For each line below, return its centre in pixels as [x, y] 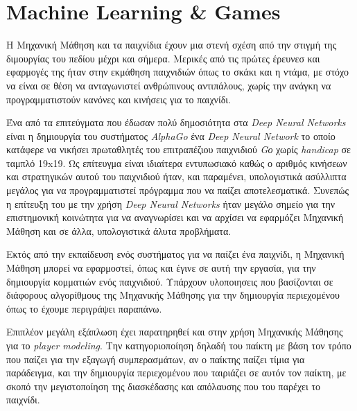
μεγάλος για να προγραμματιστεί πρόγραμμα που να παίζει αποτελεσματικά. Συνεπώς [178, 190]
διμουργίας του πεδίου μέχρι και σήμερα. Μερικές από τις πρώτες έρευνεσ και [163, 58]
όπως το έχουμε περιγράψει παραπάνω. [84, 308]
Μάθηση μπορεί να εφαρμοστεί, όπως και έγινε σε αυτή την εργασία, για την [161, 268]
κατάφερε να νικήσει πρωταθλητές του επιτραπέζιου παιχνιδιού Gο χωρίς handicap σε [178, 149]
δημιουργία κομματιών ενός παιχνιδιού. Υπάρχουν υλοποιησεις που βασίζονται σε [170, 281]
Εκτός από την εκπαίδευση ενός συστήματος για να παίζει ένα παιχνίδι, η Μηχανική [175, 254]
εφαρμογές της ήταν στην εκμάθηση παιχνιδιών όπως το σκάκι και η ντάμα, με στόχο [177, 72]
